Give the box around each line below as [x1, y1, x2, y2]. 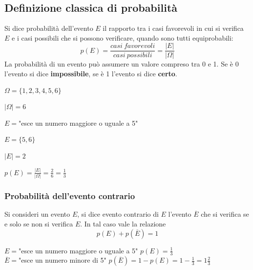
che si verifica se [201, 209, 249, 219]
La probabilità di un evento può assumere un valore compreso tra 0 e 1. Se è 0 [4, 59, 239, 69]
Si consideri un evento [4, 209, 70, 219]
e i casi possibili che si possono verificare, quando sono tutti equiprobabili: [12, 32, 233, 43]
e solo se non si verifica [4, 219, 73, 229]
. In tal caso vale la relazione [80, 219, 166, 229]
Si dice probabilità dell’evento [4, 23, 93, 33]
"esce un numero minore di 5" [19, 255, 106, 265]
